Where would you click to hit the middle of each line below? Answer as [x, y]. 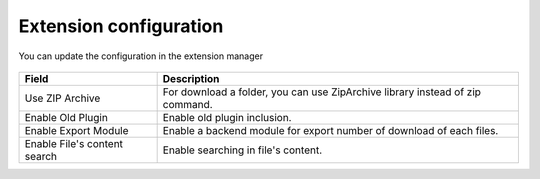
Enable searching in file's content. [242, 150]
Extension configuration [121, 26]
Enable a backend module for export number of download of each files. [330, 130]
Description [191, 78]
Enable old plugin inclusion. [227, 117]
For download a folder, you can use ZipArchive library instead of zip [322, 92]
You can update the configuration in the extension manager [141, 56]
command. [188, 104]
